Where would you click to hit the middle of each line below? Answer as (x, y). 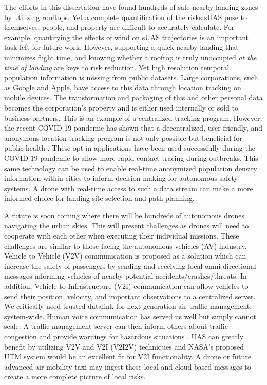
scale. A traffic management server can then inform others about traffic (116, 326)
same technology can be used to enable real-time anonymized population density (131, 168)
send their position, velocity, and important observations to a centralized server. (130, 296)
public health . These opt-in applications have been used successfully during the (130, 148)
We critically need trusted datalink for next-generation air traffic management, (128, 306)
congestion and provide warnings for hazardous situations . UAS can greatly (124, 336)
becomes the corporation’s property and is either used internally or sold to (121, 107)
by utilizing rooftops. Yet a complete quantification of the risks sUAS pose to (126, 17)
